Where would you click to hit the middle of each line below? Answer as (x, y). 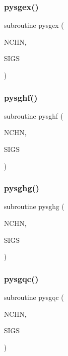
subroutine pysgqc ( (34, 297)
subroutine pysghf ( (34, 115)
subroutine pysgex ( (34, 25)
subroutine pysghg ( (34, 206)
